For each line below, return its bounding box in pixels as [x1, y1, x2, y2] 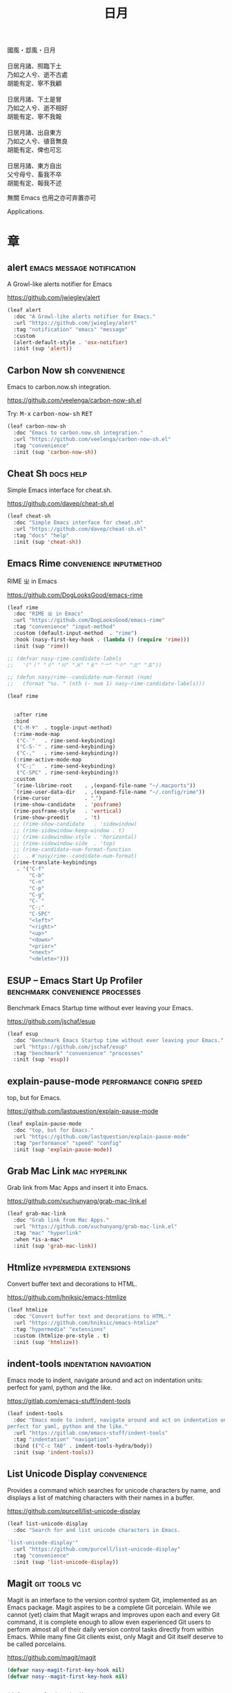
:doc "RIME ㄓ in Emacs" [13, 610, 84, 618]
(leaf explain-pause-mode [7, 1120, 81, 1128]
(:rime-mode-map [13, 730, 60, 737]
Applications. [7, 207, 45, 216]
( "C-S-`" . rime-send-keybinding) [16, 744, 116, 750]
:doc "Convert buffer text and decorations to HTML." [13, 1313, 171, 1320]
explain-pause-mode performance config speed [7, 1075, 203, 1087]
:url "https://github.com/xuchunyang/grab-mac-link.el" [13, 1223, 177, 1230]
